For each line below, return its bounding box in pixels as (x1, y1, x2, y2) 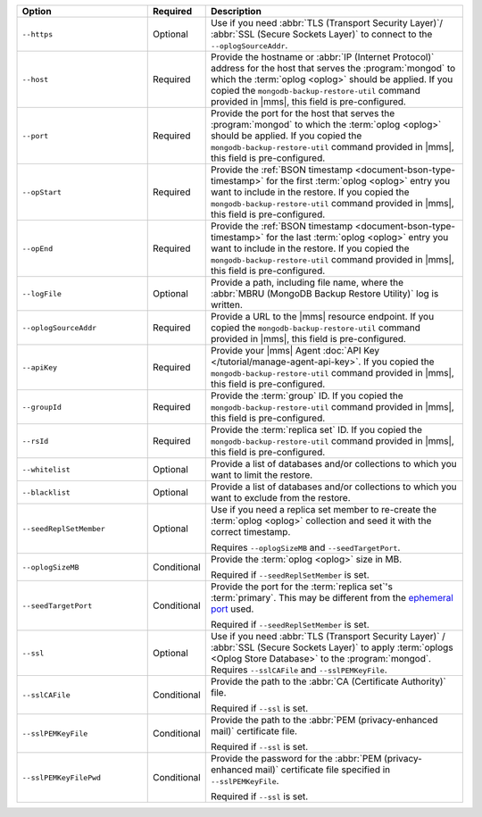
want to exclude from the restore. (210, 492, 351, 504)
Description (210, 5, 262, 17)
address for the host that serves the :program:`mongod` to (210, 63, 456, 74)
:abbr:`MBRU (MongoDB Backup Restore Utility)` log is (210, 288, 439, 299)
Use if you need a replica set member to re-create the (210, 504, 437, 515)
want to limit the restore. (210, 469, 313, 481)
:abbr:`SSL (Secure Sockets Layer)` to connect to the (210, 28, 433, 40)
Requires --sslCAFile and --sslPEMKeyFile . (210, 663, 387, 676)
